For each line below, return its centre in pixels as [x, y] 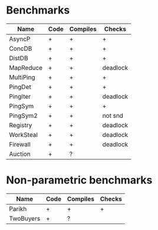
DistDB [19, 58]
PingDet [20, 87]
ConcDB [21, 48]
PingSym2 [24, 116]
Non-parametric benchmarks [79, 180]
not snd [113, 116]
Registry [21, 125]
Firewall [20, 144]
